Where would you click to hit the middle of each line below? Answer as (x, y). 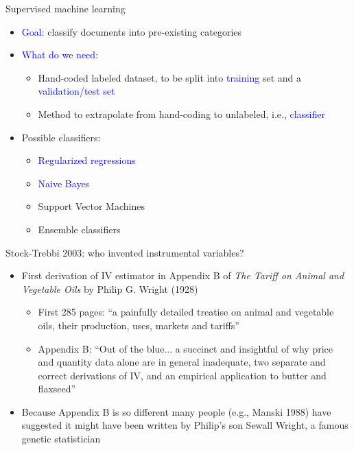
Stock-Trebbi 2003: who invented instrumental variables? (125, 252)
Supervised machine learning (66, 8)
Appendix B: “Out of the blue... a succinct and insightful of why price (185, 348)
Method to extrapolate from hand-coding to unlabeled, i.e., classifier (181, 114)
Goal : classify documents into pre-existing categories (132, 31)
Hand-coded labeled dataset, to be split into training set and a (169, 77)
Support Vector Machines (91, 206)
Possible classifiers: (61, 137)
